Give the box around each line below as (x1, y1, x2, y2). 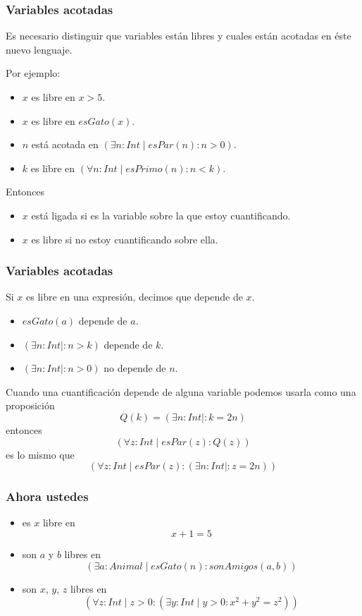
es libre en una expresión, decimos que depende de (26, 289, 243, 304)
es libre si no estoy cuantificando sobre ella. (31, 231, 218, 246)
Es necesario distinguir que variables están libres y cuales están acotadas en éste (6, 28, 351, 43)
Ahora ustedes (6, 488, 89, 505)
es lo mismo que (6, 447, 75, 461)
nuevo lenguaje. (6, 42, 73, 56)
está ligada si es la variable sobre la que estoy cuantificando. (31, 207, 291, 222)
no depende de (104, 361, 166, 375)
